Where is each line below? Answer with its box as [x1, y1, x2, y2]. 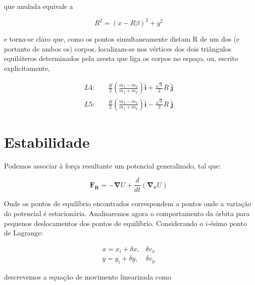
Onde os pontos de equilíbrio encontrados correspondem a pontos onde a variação [4, 198, 252, 209]
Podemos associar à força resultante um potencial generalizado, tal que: [4, 160, 221, 171]
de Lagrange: [4, 228, 43, 238]
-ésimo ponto [207, 218, 247, 228]
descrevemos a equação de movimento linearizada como [4, 272, 171, 282]
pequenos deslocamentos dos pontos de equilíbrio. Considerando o [4, 218, 204, 228]
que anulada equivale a [4, 1, 73, 11]
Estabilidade [4, 131, 90, 152]
